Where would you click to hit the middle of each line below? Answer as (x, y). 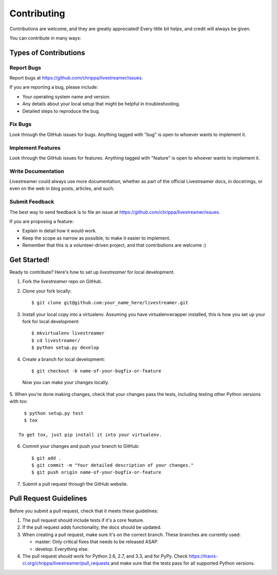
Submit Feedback (32, 202)
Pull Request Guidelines (48, 498)
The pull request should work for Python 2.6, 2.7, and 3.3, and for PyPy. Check (105, 556)
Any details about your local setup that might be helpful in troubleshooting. (101, 104)
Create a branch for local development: (64, 359)
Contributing (37, 13)
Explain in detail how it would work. (60, 231)
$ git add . (46, 458)
